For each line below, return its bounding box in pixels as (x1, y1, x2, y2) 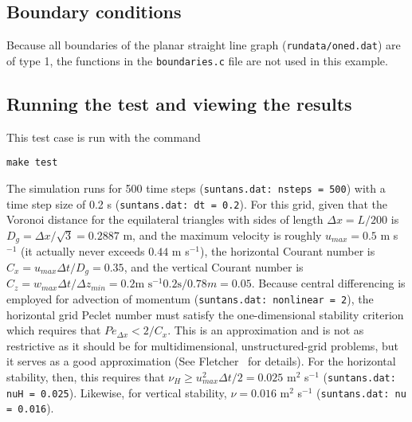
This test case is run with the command (6, 128, 201, 145)
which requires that (6, 322, 101, 338)
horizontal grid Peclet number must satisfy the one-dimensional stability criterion (6, 306, 404, 322)
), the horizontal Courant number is (200, 243, 375, 260)
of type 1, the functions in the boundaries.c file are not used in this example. (6, 52, 388, 68)
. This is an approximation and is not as (167, 322, 364, 338)
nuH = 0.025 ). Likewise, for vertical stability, (6, 384, 227, 401)
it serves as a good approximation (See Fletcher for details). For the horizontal (6, 353, 396, 369)
